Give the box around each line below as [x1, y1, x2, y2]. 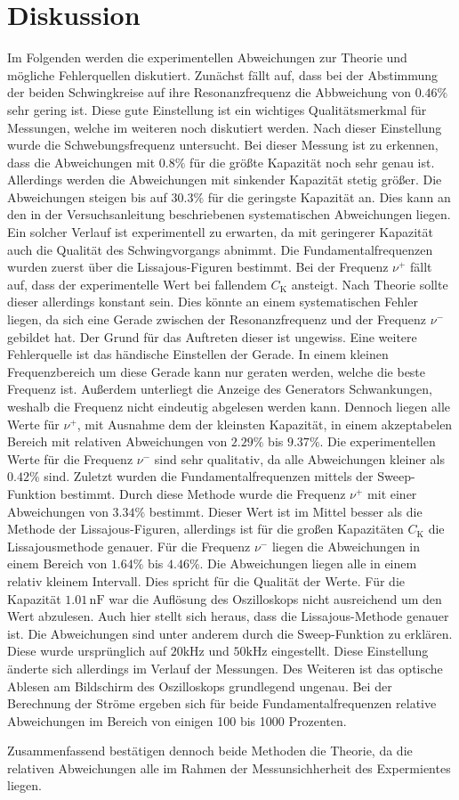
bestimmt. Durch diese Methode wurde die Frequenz [60, 484, 346, 502]
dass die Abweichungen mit [7, 152, 156, 171]
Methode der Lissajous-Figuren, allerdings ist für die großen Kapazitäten [7, 519, 404, 538]
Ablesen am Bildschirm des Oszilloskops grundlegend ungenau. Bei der [7, 676, 392, 695]
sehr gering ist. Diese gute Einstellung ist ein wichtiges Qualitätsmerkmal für [7, 100, 427, 118]
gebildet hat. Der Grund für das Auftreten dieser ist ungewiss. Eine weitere [7, 327, 417, 346]
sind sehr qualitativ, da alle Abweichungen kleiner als [154, 449, 445, 468]
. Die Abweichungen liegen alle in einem [199, 554, 417, 573]
